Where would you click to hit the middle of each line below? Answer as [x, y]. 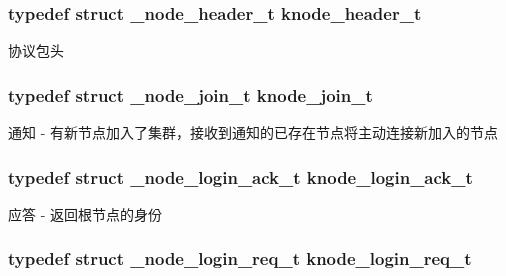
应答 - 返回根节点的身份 [85, 213]
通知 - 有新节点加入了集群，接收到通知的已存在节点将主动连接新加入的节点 [253, 132]
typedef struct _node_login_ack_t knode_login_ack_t [240, 176]
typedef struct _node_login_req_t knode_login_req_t [240, 258]
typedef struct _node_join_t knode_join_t [190, 94]
